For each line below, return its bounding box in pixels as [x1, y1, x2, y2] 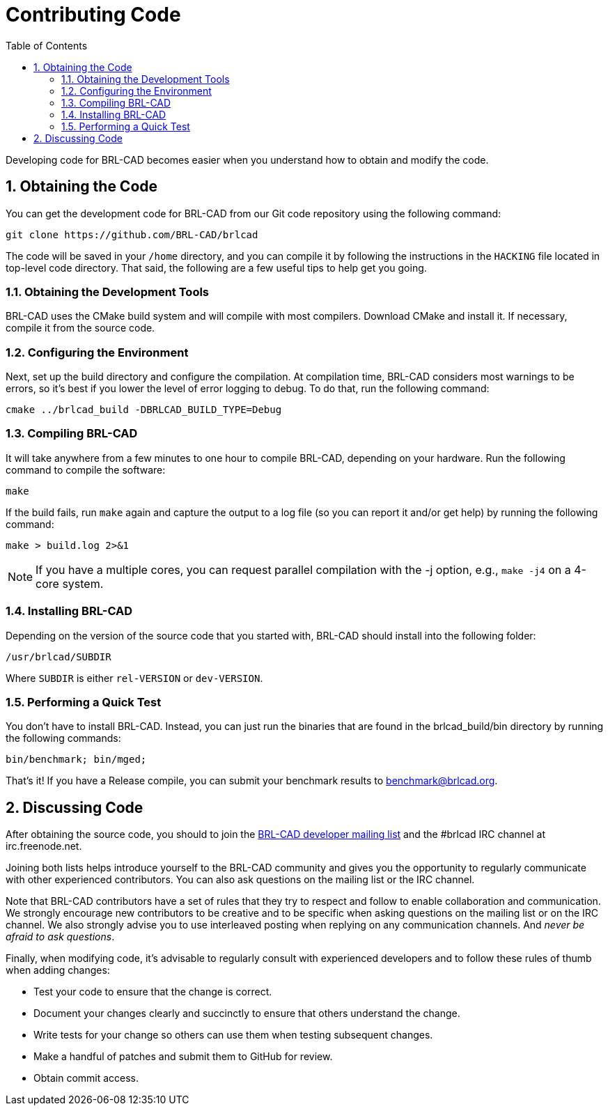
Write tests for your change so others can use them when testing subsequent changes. [33, 1029, 433, 1041]
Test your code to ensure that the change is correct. [33, 986, 272, 998]
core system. [36, 576, 104, 591]
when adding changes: [6, 964, 110, 977]
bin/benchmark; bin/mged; [6, 754, 147, 766]
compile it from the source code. [6, 322, 155, 334]
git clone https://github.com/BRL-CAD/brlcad [6, 228, 258, 240]
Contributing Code [6, 3, 181, 26]
